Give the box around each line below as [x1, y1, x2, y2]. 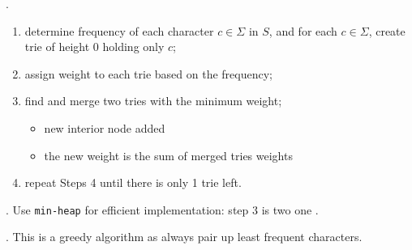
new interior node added [44, 119, 165, 136]
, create [368, 22, 406, 39]
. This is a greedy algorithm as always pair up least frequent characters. [6, 228, 363, 245]
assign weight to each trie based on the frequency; [24, 65, 273, 82]
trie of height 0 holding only [24, 38, 165, 55]
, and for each [268, 22, 337, 39]
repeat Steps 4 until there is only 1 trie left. [24, 174, 242, 191]
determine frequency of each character [24, 22, 214, 39]
